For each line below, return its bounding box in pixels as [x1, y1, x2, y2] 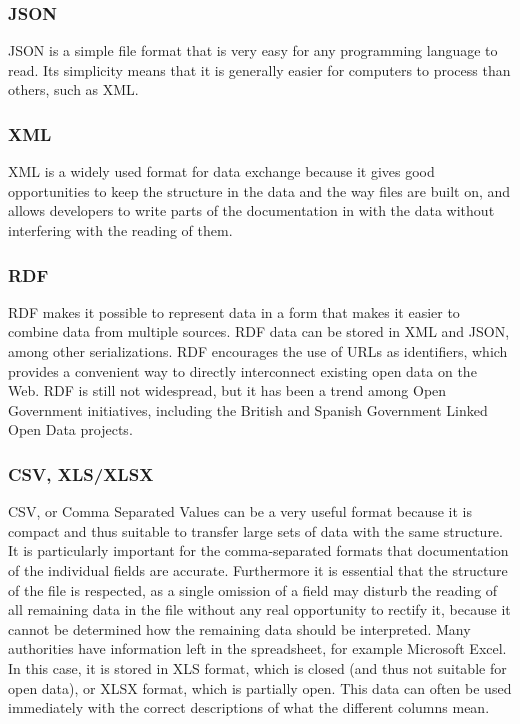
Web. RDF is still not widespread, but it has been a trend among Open [8, 380, 447, 401]
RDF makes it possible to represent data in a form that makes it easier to [8, 301, 460, 322]
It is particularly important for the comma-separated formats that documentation [8, 540, 509, 561]
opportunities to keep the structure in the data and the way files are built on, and [8, 180, 511, 201]
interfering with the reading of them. [8, 220, 233, 240]
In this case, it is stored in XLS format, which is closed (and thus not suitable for [8, 657, 507, 678]
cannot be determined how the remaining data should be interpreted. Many [8, 618, 471, 639]
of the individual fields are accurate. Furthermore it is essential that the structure [8, 559, 508, 580]
